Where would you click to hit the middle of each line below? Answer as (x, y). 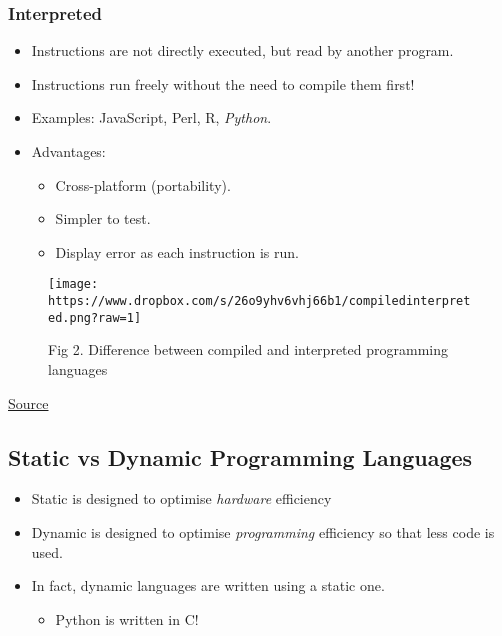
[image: (73, 284)
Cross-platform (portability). (143, 184)
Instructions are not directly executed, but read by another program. (242, 50)
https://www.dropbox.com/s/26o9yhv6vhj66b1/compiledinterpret (259, 301)
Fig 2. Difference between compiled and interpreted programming (248, 349)
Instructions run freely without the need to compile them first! (223, 83)
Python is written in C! (127, 618)
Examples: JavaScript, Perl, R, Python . (151, 117)
